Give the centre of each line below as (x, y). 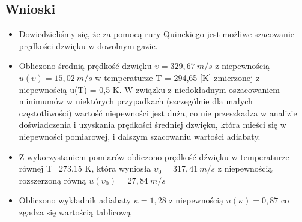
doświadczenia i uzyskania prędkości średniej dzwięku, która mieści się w (153, 124)
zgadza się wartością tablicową (75, 211)
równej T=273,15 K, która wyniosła (85, 168)
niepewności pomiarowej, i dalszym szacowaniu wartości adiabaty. (140, 136)
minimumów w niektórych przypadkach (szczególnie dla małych (136, 101)
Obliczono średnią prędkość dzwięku (85, 66)
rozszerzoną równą (53, 180)
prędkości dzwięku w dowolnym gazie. (88, 45)
